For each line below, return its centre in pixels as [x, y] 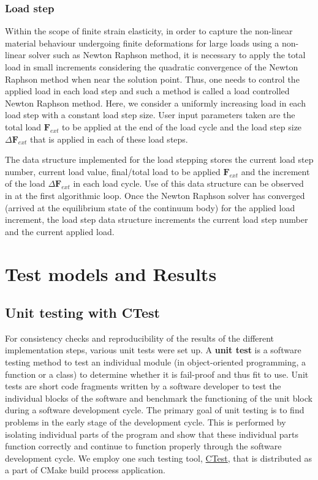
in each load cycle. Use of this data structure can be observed [188, 183]
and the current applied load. [60, 231]
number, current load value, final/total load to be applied [113, 171]
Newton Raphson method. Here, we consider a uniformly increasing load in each [155, 103]
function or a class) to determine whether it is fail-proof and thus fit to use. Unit [157, 374]
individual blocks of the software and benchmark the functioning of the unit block [159, 398]
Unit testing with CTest [82, 313]
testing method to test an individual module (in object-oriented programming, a [156, 362]
